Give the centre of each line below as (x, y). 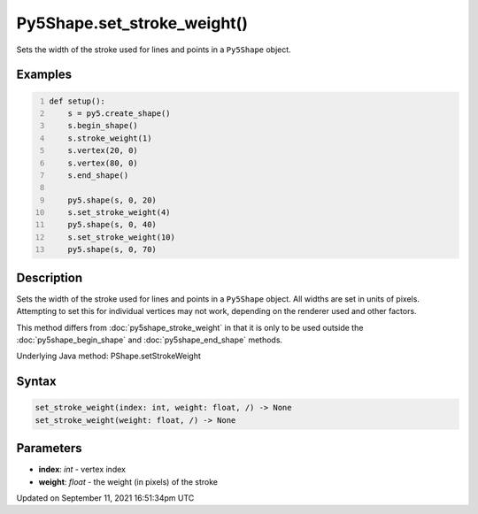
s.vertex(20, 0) (103, 151)
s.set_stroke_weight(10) (122, 237)
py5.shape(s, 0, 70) (112, 249)
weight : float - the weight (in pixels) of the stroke (128, 481)
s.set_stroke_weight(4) (119, 213)
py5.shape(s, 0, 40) (112, 225)
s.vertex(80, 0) (103, 163)
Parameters (49, 448)
